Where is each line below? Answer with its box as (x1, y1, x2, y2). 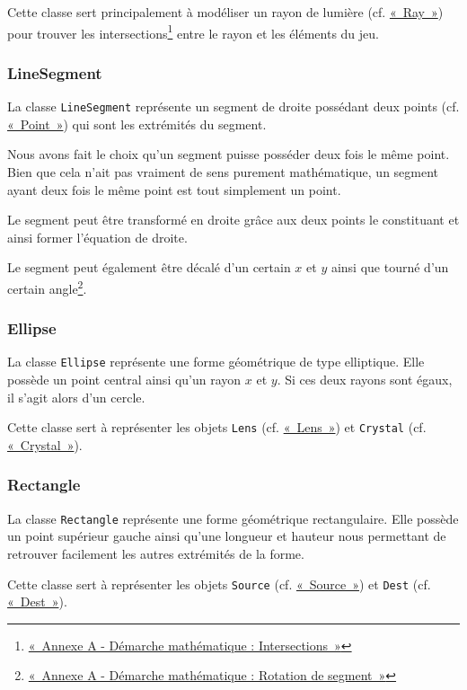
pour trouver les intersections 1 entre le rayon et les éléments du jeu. (7, 21, 379, 42)
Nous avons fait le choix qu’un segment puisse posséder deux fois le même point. (7, 145, 450, 164)
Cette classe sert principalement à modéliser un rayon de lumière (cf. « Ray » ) (7, 3, 444, 21)
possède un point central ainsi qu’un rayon (7, 370, 242, 388)
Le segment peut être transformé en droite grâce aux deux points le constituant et (7, 210, 460, 229)
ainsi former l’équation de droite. (7, 227, 188, 246)
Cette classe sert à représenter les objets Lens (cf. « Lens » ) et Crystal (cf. (7, 418, 427, 437)
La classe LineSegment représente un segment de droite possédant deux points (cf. (7, 97, 460, 116)
